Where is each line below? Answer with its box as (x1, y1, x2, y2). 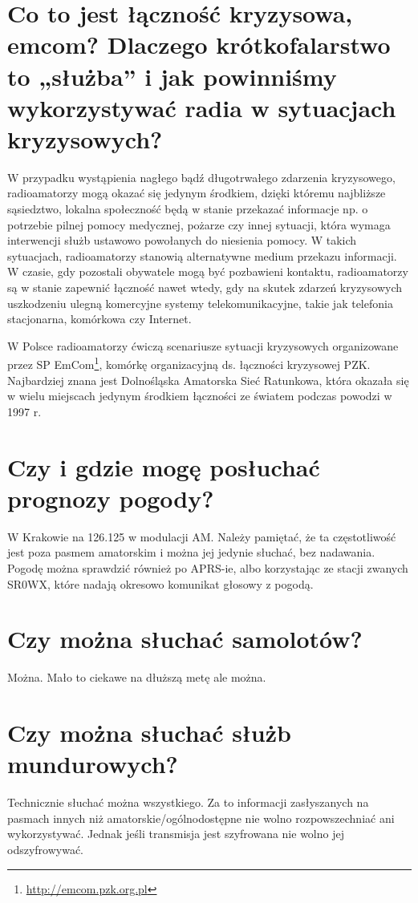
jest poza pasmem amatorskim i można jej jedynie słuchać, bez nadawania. (7, 544, 375, 561)
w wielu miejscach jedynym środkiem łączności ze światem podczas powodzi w (7, 387, 392, 404)
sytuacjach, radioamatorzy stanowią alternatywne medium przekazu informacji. (7, 247, 397, 264)
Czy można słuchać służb (7, 716, 291, 749)
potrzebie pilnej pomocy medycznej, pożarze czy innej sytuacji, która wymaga (7, 216, 391, 233)
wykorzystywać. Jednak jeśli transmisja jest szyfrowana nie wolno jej (7, 825, 344, 842)
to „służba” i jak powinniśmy (7, 59, 337, 92)
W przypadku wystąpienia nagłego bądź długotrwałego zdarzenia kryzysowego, (7, 168, 396, 185)
